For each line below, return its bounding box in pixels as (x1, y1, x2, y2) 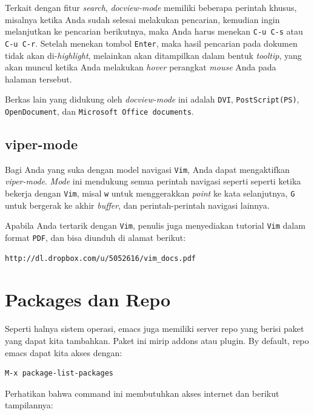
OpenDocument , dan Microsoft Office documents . (5, 104, 194, 117)
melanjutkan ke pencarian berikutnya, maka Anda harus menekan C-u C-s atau (5, 25, 303, 38)
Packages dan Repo (5, 287, 171, 312)
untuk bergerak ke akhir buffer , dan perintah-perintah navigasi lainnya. (5, 198, 270, 211)
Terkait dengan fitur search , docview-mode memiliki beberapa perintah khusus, (5, 1, 297, 13)
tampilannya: (5, 399, 53, 411)
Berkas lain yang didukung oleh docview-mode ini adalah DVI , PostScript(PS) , (5, 93, 299, 106)
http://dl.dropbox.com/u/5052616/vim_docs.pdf (5, 254, 196, 263)
